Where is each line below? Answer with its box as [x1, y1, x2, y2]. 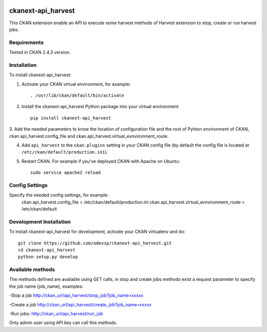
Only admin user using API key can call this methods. [9, 320, 117, 326]
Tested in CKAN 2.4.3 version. [9, 50, 71, 55]
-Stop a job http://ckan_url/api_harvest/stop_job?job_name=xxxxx [9, 292, 143, 298]
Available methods [9, 266, 55, 273]
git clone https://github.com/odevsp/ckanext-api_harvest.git [18, 240, 172, 246]
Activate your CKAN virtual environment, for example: [21, 81, 131, 87]
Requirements [9, 39, 44, 46]
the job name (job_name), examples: [9, 283, 84, 289]
